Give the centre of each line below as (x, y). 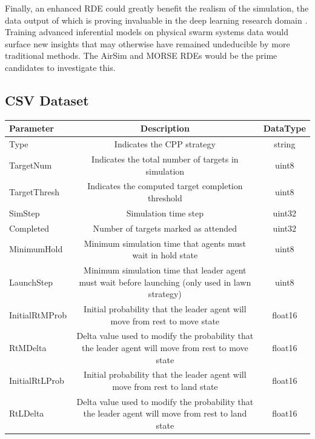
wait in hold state (165, 255)
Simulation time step (165, 213)
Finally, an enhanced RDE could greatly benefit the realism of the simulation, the (157, 8)
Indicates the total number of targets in (165, 159)
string (285, 144)
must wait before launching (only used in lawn (165, 282)
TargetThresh (34, 192)
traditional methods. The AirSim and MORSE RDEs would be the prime (141, 55)
